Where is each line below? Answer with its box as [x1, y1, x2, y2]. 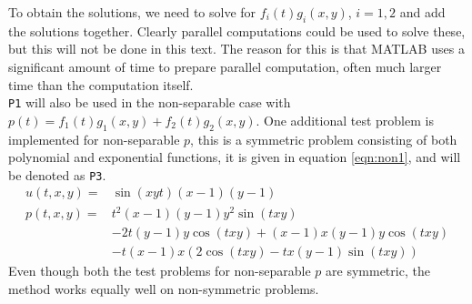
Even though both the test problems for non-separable [8, 261, 311, 280]
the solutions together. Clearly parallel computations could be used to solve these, [8, 21, 466, 40]
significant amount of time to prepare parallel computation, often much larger [8, 56, 442, 76]
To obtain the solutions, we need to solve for [8, 3, 256, 21]
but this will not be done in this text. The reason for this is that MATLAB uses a [8, 39, 465, 58]
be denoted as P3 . [8, 165, 106, 184]
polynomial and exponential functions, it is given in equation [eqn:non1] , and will [8, 147, 461, 167]
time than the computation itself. [8, 75, 194, 94]
